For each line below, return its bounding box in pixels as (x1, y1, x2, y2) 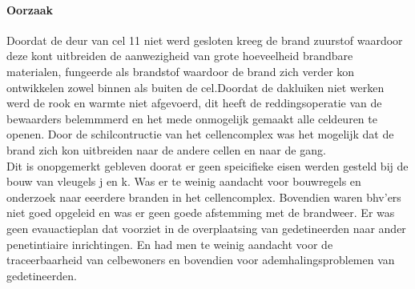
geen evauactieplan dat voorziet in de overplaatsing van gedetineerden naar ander (6, 219, 406, 236)
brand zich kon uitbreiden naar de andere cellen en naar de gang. (6, 141, 326, 158)
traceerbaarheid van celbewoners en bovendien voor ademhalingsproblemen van (6, 251, 395, 268)
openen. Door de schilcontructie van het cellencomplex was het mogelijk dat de (6, 126, 394, 142)
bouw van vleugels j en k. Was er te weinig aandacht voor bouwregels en (6, 173, 361, 190)
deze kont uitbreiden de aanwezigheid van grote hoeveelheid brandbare (6, 47, 353, 64)
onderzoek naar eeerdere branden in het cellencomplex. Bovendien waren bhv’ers (6, 188, 401, 205)
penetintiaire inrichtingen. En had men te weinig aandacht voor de (6, 235, 333, 252)
